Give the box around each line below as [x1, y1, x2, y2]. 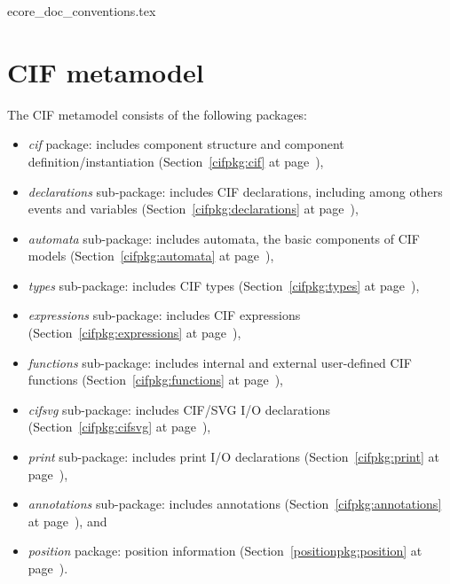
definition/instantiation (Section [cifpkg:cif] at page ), [28, 152, 324, 170]
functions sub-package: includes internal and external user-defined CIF [28, 353, 412, 371]
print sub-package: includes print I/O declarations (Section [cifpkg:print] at [28, 448, 439, 466]
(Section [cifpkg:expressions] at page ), [28, 323, 241, 342]
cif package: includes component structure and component [28, 135, 344, 153]
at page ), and [28, 511, 107, 530]
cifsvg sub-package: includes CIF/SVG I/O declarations [28, 400, 331, 418]
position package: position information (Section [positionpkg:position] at [28, 541, 422, 560]
